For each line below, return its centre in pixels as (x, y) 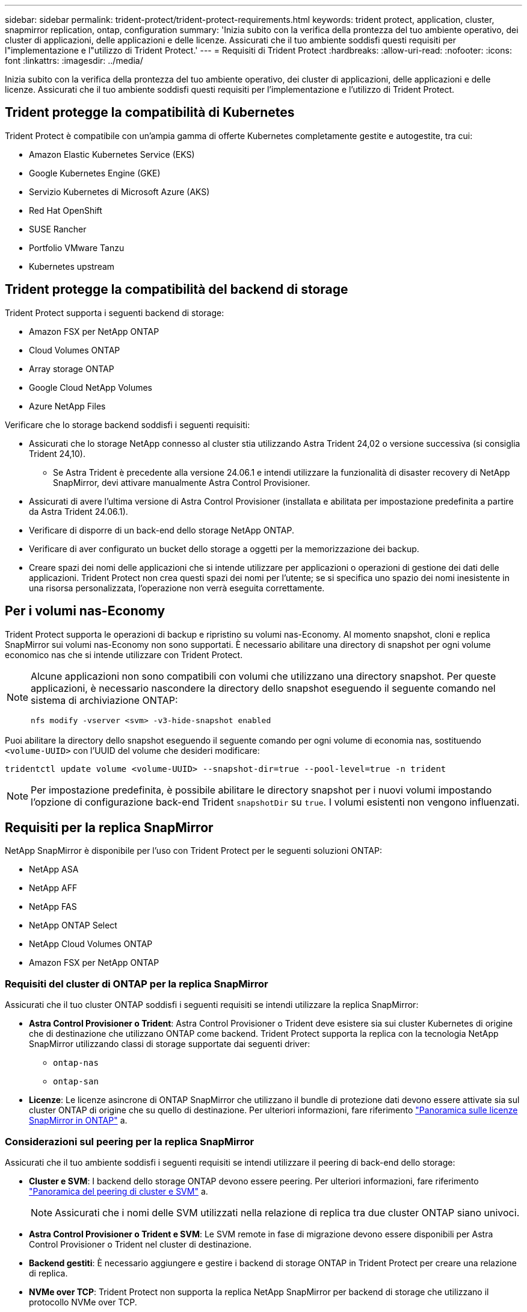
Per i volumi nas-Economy (85, 611)
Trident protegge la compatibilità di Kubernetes (150, 113)
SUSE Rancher (58, 229)
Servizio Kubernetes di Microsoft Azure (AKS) (119, 191)
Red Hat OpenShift (66, 210)
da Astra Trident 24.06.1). (79, 511)
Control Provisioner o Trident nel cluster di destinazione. (140, 1244)
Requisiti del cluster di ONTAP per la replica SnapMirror (137, 984)
